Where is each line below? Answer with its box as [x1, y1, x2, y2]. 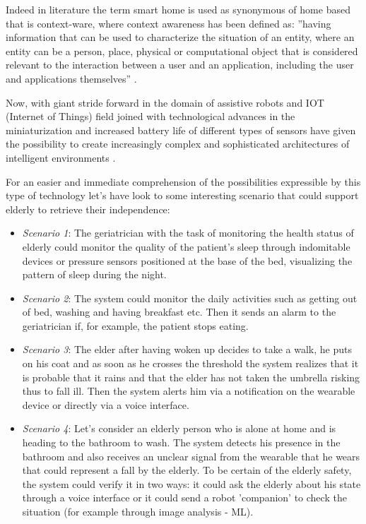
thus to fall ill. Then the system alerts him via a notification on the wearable [22, 383, 355, 398]
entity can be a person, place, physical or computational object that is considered [6, 43, 358, 58]
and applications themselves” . [6, 71, 137, 85]
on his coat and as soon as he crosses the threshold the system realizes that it [22, 356, 359, 371]
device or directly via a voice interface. [22, 397, 189, 412]
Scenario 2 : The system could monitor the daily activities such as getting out [22, 290, 358, 305]
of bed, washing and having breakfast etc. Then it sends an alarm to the [22, 304, 336, 319]
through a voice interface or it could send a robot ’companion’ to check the [22, 490, 347, 505]
